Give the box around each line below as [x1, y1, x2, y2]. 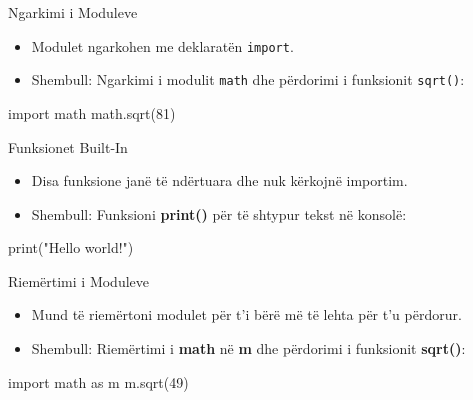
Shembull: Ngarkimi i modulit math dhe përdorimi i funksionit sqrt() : [31, 69, 465, 90]
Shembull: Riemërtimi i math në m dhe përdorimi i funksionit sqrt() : [31, 338, 466, 359]
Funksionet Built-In [8, 136, 128, 157]
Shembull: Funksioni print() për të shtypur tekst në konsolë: [31, 203, 407, 224]
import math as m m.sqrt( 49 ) [8, 371, 189, 392]
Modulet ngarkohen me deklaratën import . [31, 35, 294, 56]
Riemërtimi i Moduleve [8, 270, 150, 291]
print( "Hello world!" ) [8, 237, 134, 258]
